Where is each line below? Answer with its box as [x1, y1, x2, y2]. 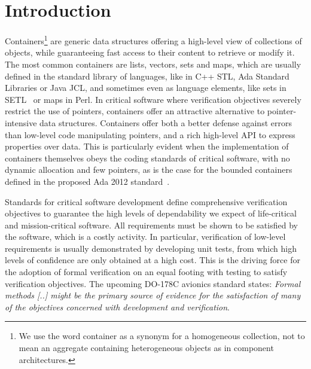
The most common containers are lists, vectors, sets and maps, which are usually [5, 57, 301, 70]
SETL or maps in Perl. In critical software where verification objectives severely [5, 93, 301, 105]
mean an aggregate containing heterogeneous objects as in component [19, 341, 274, 354]
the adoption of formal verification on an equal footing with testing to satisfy [5, 266, 288, 278]
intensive [5, 116, 37, 129]
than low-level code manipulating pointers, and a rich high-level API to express [5, 128, 295, 141]
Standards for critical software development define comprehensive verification [5, 195, 288, 208]
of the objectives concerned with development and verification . [5, 300, 230, 313]
